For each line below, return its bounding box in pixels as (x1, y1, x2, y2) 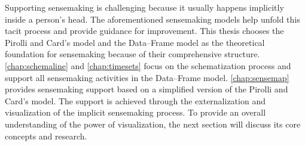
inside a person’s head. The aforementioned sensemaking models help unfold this (5, 13, 300, 25)
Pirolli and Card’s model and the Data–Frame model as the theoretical (5, 36, 265, 48)
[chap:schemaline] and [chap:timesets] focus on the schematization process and (5, 59, 291, 72)
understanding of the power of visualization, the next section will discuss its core (5, 117, 301, 130)
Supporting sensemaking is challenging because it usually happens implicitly (5, 1, 284, 13)
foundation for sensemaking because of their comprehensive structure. (5, 48, 260, 60)
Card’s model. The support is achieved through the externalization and (5, 94, 266, 107)
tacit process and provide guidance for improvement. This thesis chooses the (5, 24, 284, 37)
